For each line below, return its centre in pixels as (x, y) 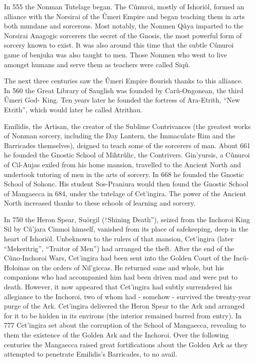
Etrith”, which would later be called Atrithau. (73, 109)
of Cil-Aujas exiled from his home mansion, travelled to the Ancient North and (123, 164)
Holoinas (17, 267)
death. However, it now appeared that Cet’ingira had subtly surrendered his (118, 287)
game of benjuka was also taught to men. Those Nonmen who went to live (115, 54)
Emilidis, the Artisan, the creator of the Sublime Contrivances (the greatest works (127, 126)
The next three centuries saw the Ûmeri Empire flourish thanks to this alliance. (124, 81)
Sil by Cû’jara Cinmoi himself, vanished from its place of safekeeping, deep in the (126, 229)
